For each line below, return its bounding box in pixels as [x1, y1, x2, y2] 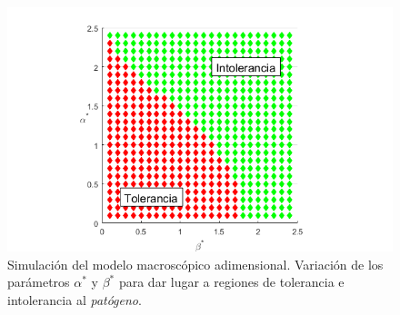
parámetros [7, 272, 70, 291]
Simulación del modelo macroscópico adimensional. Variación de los [7, 254, 384, 273]
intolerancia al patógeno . [7, 290, 142, 309]
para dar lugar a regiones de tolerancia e [118, 272, 345, 291]
